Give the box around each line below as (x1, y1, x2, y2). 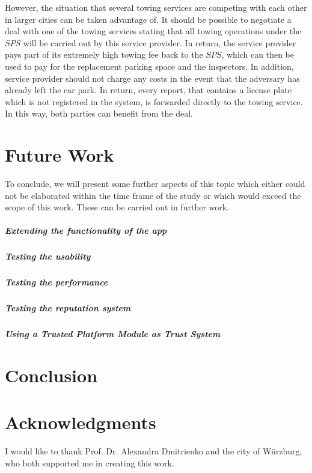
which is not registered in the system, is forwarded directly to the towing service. (5, 95, 303, 108)
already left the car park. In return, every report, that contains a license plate (5, 84, 292, 96)
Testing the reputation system (5, 302, 131, 314)
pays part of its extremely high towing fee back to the (5, 48, 203, 61)
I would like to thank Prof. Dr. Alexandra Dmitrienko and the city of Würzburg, (5, 445, 302, 457)
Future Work (5, 142, 114, 167)
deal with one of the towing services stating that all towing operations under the (5, 25, 302, 37)
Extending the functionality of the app (5, 224, 167, 237)
